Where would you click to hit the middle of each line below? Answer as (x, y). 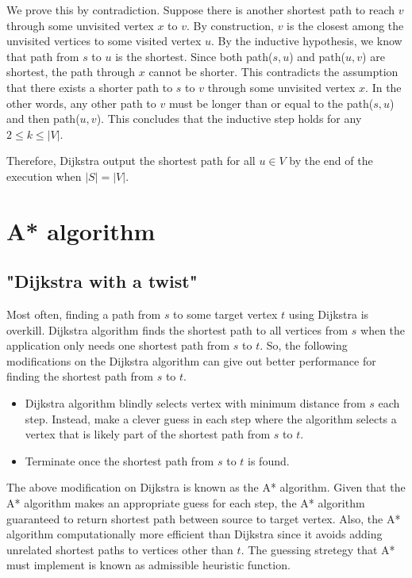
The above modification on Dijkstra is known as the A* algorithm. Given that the (206, 487)
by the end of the (331, 161)
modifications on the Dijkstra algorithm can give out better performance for (191, 360)
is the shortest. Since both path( (194, 56)
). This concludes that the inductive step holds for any (229, 119)
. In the (383, 87)
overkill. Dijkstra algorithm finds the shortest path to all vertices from (177, 329)
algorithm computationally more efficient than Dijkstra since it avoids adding (194, 534)
